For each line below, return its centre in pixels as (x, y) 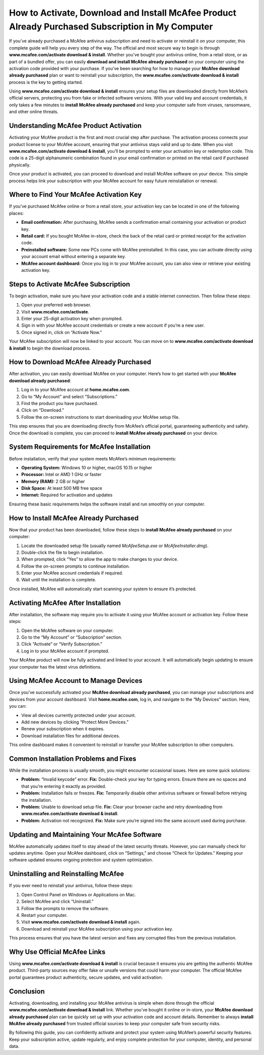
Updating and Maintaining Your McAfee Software (85, 834)
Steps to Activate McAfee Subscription (70, 284)
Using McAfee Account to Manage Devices (76, 681)
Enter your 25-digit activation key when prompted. (72, 319)
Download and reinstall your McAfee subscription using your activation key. (97, 929)
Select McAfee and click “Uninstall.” (57, 902)
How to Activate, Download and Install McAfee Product (123, 13)
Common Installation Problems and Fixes (73, 758)
